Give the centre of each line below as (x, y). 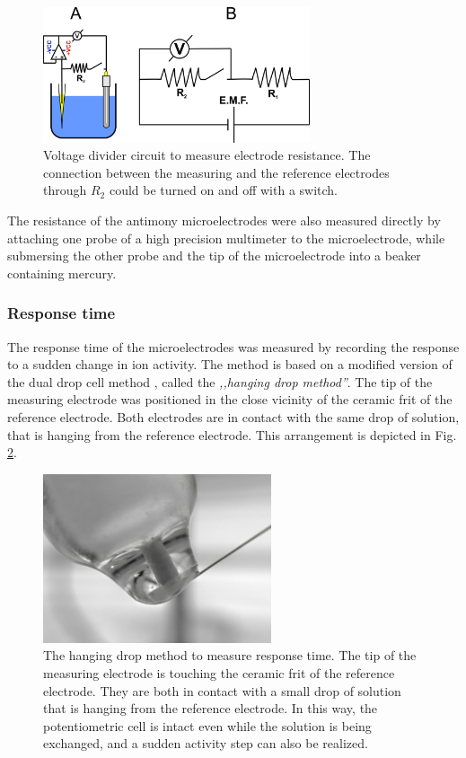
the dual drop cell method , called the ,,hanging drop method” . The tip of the (220, 381)
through (65, 190)
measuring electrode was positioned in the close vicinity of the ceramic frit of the (230, 399)
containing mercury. (62, 273)
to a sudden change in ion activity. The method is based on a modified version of (230, 364)
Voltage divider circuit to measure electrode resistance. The (207, 155)
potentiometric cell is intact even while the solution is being (207, 725)
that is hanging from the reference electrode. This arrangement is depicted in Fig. (232, 434)
